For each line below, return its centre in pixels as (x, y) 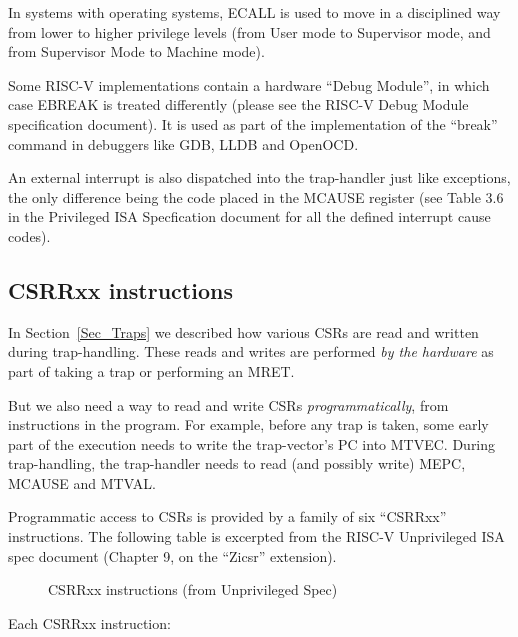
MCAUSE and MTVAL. (82, 482)
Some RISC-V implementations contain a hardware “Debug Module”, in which (249, 84)
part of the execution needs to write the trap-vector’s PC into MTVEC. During (252, 443)
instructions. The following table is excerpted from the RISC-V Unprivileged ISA (256, 536)
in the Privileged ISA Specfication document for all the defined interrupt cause (249, 216)
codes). (29, 235)
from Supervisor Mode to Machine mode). (136, 51)
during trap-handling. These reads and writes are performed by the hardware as (251, 351)
